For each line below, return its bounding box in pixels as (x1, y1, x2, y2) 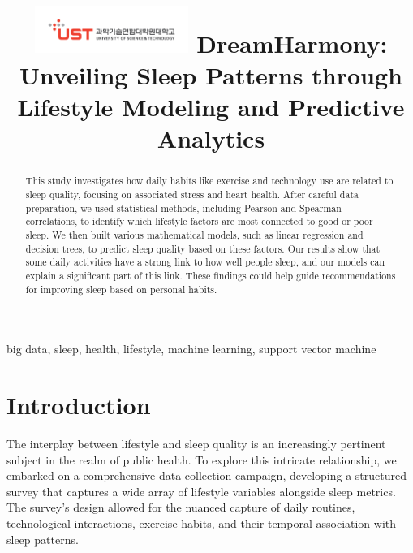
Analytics (157, 122, 265, 155)
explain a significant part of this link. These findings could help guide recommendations (25, 269, 396, 283)
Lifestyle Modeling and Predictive (17, 90, 405, 123)
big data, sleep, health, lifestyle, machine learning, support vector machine (6, 340, 376, 357)
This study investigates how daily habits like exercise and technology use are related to (25, 174, 394, 188)
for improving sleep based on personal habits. (25, 282, 217, 296)
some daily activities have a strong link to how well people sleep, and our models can (25, 255, 385, 269)
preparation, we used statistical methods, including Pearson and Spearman (25, 201, 342, 214)
